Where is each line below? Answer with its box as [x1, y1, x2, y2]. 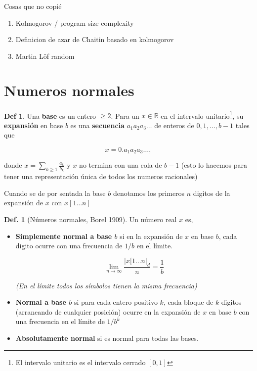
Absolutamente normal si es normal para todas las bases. [15, 332, 199, 343]
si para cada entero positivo [74, 297, 158, 307]
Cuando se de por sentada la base [4, 187, 106, 198]
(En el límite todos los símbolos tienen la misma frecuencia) [15, 280, 197, 290]
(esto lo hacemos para [181, 160, 248, 170]
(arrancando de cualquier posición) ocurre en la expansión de [15, 306, 201, 317]
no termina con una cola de [79, 160, 162, 170]
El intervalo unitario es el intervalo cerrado [15, 357, 146, 367]
